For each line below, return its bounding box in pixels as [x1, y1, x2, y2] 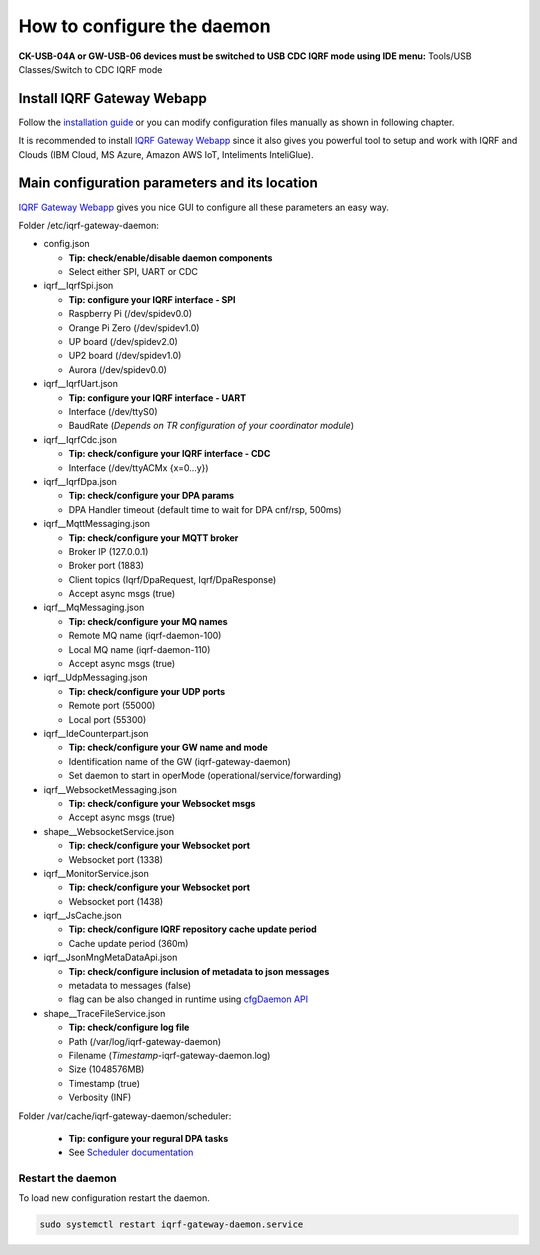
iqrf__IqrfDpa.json [43, 475, 117, 487]
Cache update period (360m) [68, 937, 189, 949]
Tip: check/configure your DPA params [68, 490, 235, 502]
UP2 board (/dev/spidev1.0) [68, 350, 182, 362]
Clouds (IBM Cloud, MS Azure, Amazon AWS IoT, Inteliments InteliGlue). [18, 148, 314, 160]
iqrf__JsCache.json [43, 910, 122, 922]
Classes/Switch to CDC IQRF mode [18, 63, 163, 75]
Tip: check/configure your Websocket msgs [68, 797, 256, 809]
